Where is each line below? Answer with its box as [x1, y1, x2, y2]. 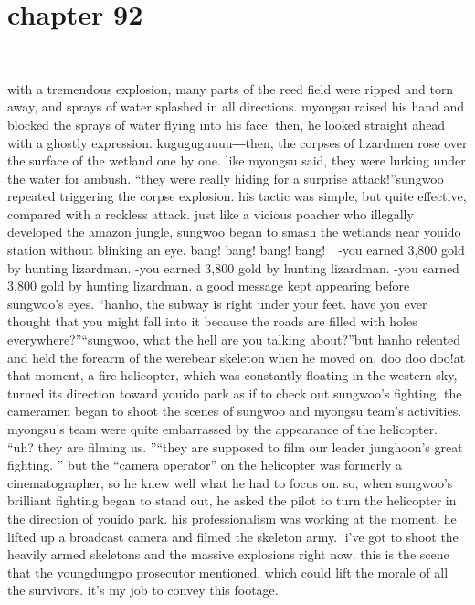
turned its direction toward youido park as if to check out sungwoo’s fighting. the [7, 383, 462, 402]
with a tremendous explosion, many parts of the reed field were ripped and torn [7, 79, 454, 98]
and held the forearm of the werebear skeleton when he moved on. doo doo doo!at [7, 347, 466, 366]
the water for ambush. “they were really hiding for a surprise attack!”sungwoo [7, 168, 444, 187]
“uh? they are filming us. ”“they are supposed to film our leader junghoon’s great [7, 437, 463, 456]
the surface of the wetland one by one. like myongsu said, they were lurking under [7, 151, 466, 170]
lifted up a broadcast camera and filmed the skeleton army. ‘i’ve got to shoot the [7, 526, 459, 546]
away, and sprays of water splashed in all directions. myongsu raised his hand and [7, 97, 465, 116]
